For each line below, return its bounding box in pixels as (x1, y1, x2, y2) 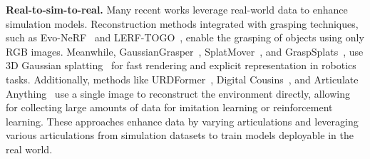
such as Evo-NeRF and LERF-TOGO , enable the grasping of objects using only (6, 30, 364, 45)
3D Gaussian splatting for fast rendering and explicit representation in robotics (6, 58, 356, 73)
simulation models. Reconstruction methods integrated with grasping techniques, (6, 16, 359, 31)
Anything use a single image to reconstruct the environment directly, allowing (6, 86, 351, 101)
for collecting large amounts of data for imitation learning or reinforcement (6, 100, 333, 115)
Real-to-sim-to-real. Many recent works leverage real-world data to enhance (6, 2, 348, 16)
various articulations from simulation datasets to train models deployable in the (6, 128, 354, 143)
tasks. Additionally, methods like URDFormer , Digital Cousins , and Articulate (6, 71, 359, 86)
